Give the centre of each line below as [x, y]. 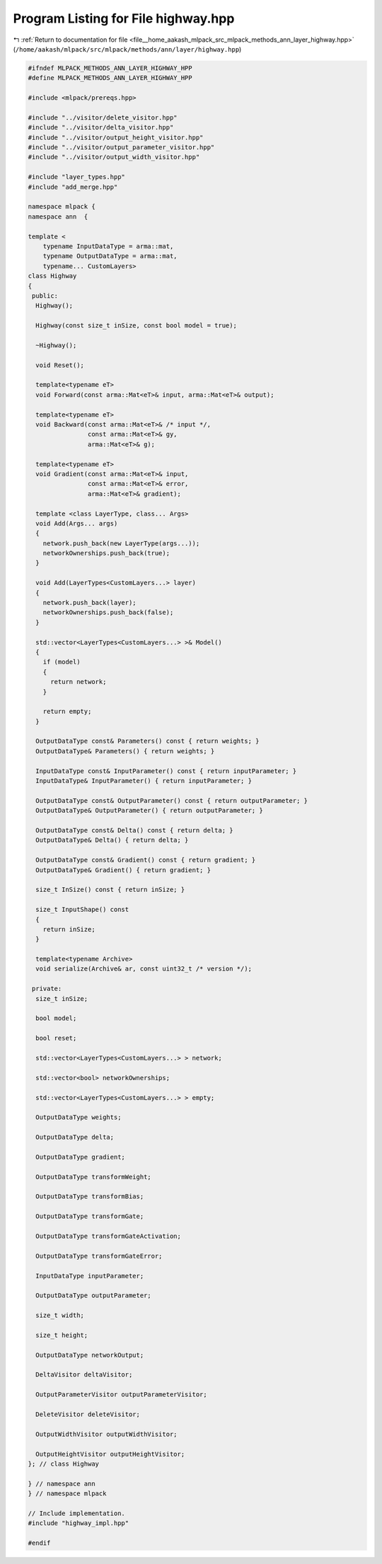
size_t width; [60, 1315]
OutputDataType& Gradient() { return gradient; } [123, 870]
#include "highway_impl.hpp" [79, 1523]
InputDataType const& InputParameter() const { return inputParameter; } [166, 771]
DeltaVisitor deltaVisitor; [84, 1375]
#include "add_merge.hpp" [73, 187]
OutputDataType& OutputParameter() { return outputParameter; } [149, 811]
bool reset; [56, 1038]
